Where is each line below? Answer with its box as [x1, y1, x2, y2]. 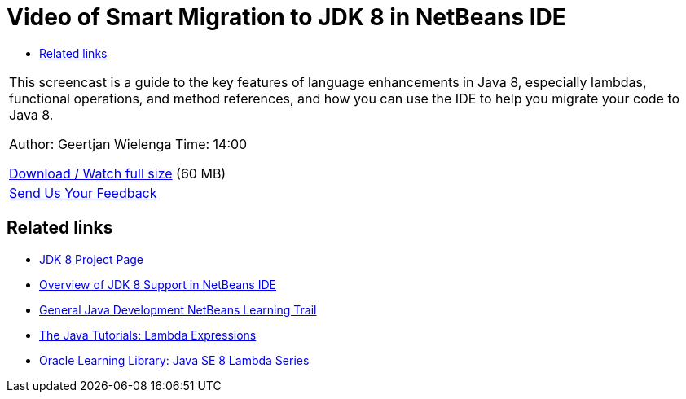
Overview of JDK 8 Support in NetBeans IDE [39, 277, 276, 292]
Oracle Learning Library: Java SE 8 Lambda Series [39, 353, 310, 367]
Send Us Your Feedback [9, 184, 157, 201]
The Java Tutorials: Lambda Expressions [39, 327, 257, 342]
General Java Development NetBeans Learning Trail [39, 302, 317, 317]
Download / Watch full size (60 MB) [9, 164, 226, 182]
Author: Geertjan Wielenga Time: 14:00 [9, 135, 248, 152]
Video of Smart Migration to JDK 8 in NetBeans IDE [7, 3, 566, 31]
